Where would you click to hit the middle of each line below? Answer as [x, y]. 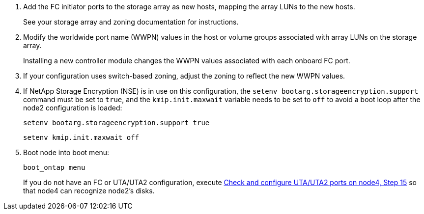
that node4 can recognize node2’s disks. [89, 191]
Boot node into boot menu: [66, 152]
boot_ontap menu [54, 167]
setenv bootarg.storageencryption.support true [116, 123]
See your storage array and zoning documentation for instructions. [131, 22]
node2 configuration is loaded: [73, 108]
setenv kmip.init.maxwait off [81, 137]
